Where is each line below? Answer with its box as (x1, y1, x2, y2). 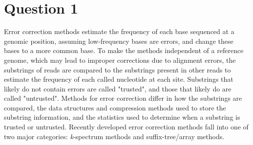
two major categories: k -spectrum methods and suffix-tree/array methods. (4, 131, 225, 141)
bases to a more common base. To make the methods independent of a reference (4, 45, 244, 55)
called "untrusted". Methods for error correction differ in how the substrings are (4, 93, 242, 103)
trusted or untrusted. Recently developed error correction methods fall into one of (4, 122, 249, 132)
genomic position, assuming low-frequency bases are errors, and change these (4, 36, 233, 46)
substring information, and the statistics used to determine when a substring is (4, 112, 240, 122)
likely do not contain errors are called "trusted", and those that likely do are (4, 83, 232, 93)
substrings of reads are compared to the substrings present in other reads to (4, 64, 231, 74)
